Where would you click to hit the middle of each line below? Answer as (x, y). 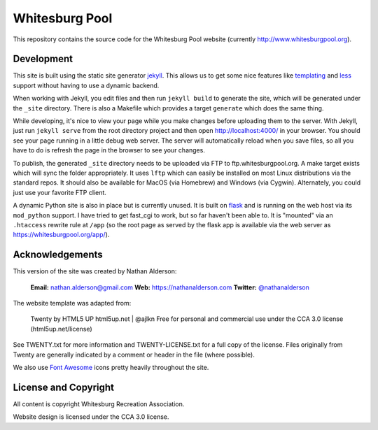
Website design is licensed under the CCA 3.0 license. (91, 417)
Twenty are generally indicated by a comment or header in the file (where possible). (134, 354)
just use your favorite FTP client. (59, 192)
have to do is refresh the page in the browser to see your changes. (109, 150)
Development (43, 59)
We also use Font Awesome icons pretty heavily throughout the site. (111, 367)
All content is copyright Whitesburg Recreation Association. (99, 404)
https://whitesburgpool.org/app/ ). (61, 235)
